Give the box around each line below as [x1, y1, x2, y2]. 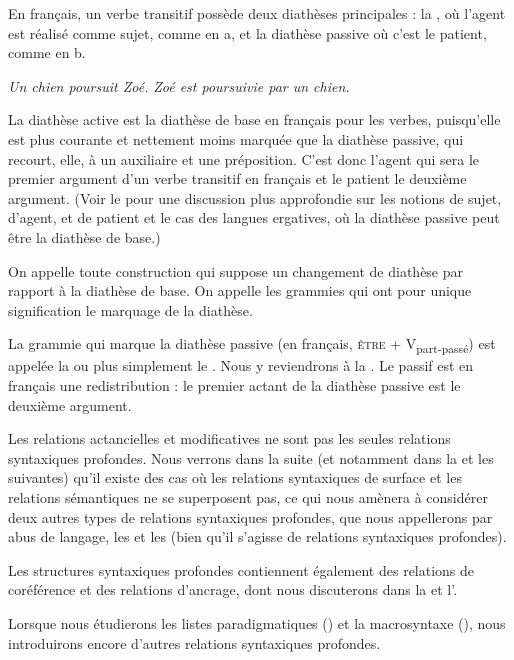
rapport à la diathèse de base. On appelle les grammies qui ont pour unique [8, 280, 472, 301]
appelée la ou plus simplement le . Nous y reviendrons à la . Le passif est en [8, 355, 474, 376]
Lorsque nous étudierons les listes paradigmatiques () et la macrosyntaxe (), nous [8, 612, 506, 633]
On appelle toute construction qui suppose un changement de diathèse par [8, 260, 464, 281]
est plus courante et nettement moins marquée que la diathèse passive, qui [8, 128, 464, 149]
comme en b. [8, 42, 86, 63]
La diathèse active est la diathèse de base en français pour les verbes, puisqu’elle [8, 109, 501, 130]
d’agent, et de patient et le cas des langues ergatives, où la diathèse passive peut [8, 207, 500, 228]
